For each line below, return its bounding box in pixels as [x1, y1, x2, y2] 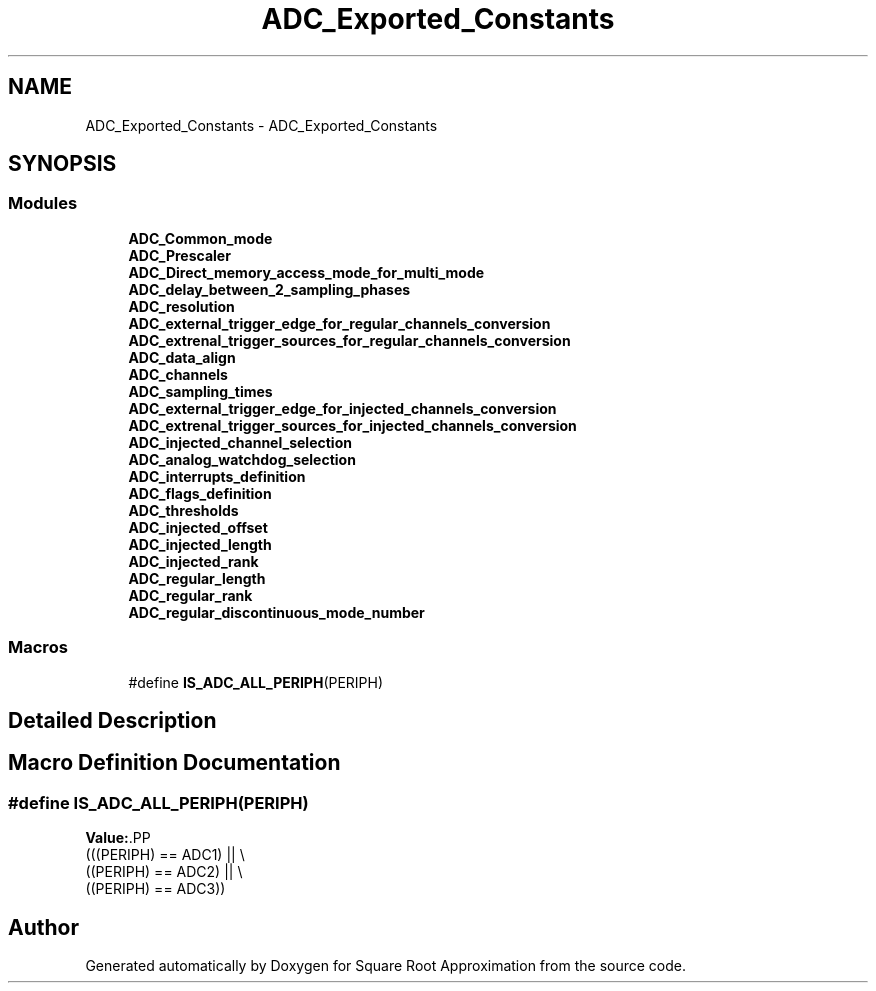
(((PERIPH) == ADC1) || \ [85, 846, 245, 864]
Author [8, 914, 79, 940]
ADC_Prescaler [128, 246, 231, 264]
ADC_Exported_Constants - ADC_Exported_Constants [85, 116, 438, 134]
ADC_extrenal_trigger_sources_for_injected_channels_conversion [128, 416, 577, 434]
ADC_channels [128, 365, 228, 383]
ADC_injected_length [128, 535, 272, 553]
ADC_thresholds [128, 501, 239, 519]
